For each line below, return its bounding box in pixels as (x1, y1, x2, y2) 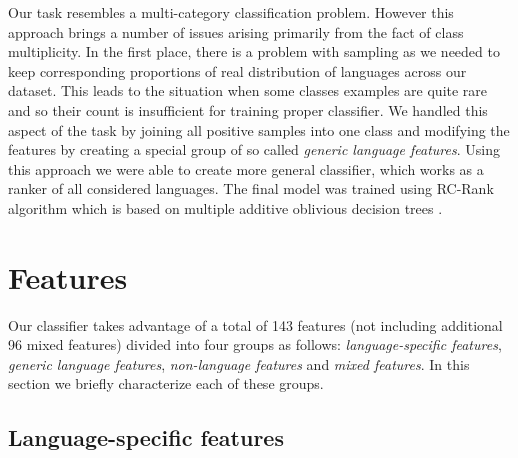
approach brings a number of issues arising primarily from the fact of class (8, 21, 464, 42)
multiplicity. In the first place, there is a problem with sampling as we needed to (8, 41, 500, 62)
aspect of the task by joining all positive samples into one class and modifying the (8, 119, 510, 140)
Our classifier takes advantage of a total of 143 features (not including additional (8, 314, 503, 335)
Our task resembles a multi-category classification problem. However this (8, 2, 454, 22)
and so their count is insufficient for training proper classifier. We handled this (8, 99, 488, 120)
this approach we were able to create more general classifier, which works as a (8, 158, 484, 179)
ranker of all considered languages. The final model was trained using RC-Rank (8, 178, 494, 199)
